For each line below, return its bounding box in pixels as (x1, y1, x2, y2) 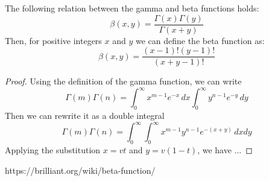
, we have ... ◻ (197, 144, 253, 156)
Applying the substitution (5, 144, 101, 156)
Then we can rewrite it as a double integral (5, 109, 165, 122)
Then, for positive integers (5, 34, 102, 46)
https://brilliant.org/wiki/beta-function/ (5, 164, 156, 176)
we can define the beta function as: (135, 34, 265, 46)
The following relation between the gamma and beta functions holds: (5, 2, 259, 14)
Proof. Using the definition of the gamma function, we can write (5, 75, 242, 87)
